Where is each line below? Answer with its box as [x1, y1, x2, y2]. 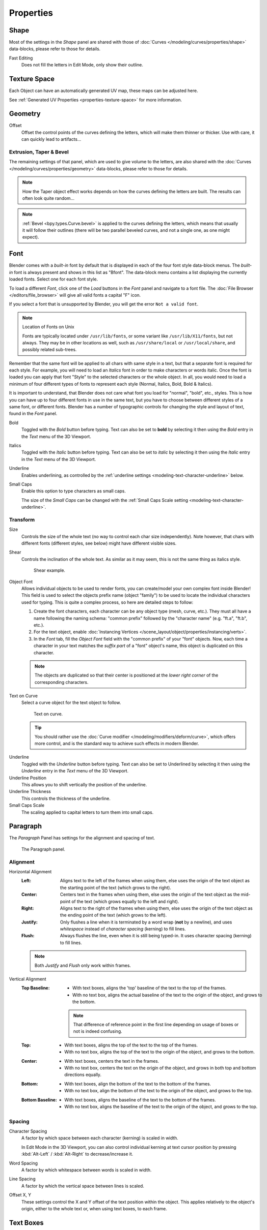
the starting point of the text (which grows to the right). [60, 885, 171, 891]
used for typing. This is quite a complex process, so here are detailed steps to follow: [21, 599, 193, 605]
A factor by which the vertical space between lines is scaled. [21, 1183, 144, 1189]
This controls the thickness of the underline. [21, 795, 110, 801]
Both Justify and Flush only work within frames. [34, 962, 131, 968]
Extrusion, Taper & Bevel [9, 148, 69, 155]
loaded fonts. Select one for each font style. [9, 276, 98, 282]
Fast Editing [9, 55, 33, 61]
